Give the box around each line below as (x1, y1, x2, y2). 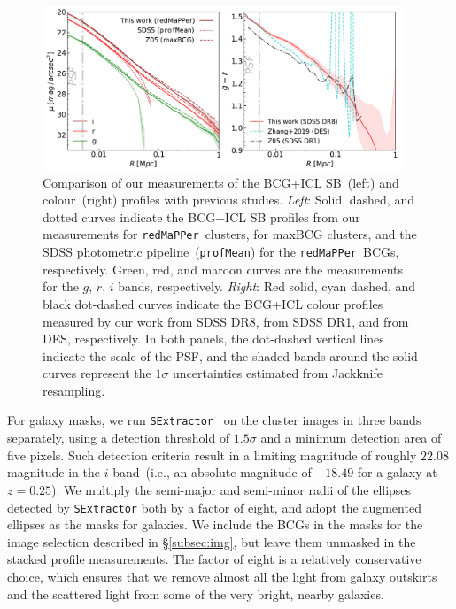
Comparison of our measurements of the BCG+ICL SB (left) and (43, 173, 399, 191)
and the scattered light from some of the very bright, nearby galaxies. (7, 584, 384, 603)
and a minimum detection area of (260, 428, 442, 447)
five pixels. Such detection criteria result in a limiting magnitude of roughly (7, 445, 417, 464)
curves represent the (43, 364, 151, 382)
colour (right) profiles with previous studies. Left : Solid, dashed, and (43, 190, 414, 209)
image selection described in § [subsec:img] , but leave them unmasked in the (7, 532, 416, 551)
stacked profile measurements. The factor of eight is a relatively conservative (7, 550, 421, 568)
